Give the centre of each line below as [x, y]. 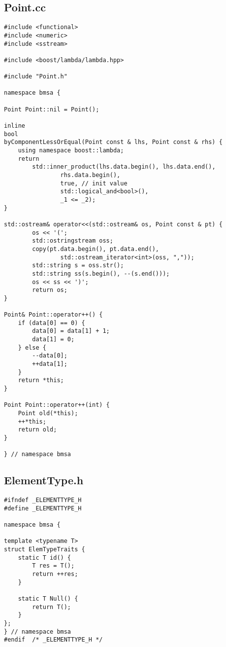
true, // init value [94, 183]
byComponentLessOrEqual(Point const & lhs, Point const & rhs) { [113, 142]
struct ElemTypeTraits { [45, 550]
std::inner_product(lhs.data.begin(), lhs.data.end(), [124, 167]
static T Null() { [48, 599]
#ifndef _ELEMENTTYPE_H [43, 500]
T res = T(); [53, 566]
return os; [50, 290]
